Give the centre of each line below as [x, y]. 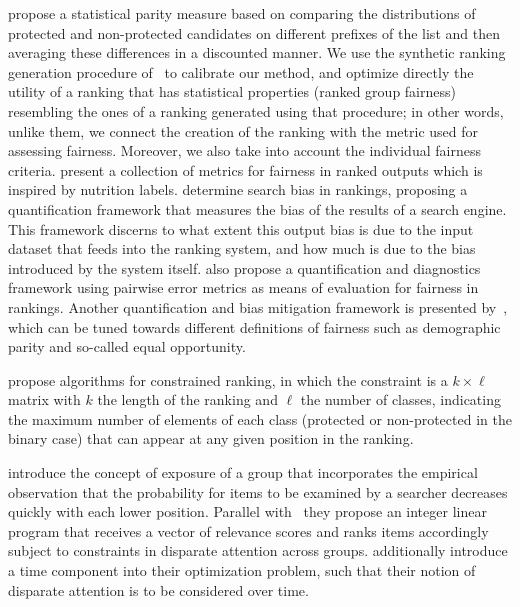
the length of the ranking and [187, 399]
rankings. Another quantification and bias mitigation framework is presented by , [258, 306]
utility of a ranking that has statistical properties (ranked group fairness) [232, 91]
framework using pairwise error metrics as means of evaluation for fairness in [243, 287]
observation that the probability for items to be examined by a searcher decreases [258, 491]
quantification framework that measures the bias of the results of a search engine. [257, 208]
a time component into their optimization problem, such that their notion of [242, 570]
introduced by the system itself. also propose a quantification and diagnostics [244, 267]
